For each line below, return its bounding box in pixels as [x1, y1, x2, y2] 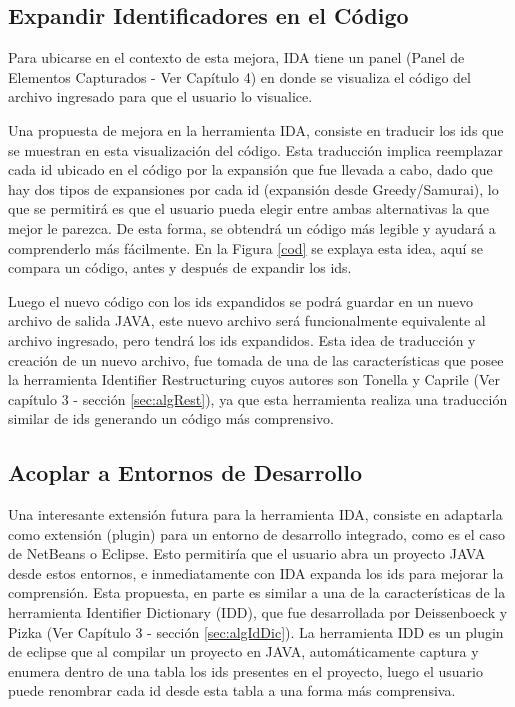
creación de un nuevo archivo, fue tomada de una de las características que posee [8, 349, 504, 370]
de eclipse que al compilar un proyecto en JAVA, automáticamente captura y [8, 641, 479, 662]
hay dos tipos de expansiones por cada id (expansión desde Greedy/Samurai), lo [8, 178, 499, 199]
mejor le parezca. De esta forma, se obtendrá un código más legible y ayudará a [8, 217, 496, 238]
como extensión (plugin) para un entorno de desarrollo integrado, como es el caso [8, 523, 506, 544]
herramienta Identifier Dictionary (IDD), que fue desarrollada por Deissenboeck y [8, 602, 508, 623]
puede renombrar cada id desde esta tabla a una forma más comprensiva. [8, 680, 456, 701]
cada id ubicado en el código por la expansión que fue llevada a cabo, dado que [8, 159, 493, 180]
